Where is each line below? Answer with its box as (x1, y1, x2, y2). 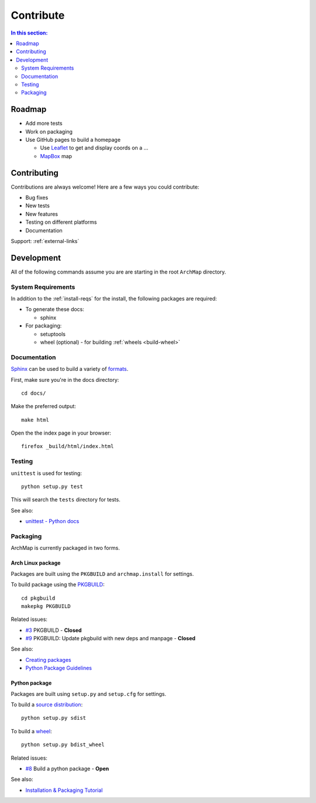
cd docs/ (21, 389, 46, 397)
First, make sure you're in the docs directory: (11, 376, 119, 383)
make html (21, 416, 49, 423)
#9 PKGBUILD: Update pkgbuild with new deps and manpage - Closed (25, 635, 196, 642)
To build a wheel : (11, 727, 52, 734)
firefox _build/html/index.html (21, 443, 114, 450)
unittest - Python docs (25, 518, 80, 525)
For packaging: (25, 322, 62, 329)
